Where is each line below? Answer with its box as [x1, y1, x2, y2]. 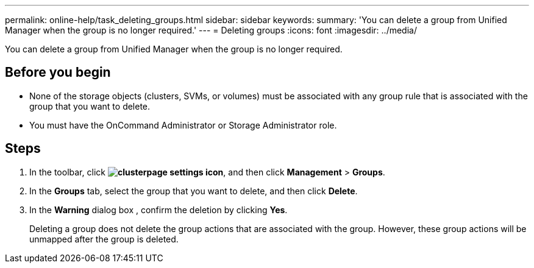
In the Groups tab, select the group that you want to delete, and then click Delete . [29, 185, 358, 196]
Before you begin [5, 65, 111, 80]
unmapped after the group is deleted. [29, 233, 179, 244]
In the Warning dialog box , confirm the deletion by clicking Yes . [29, 204, 288, 215]
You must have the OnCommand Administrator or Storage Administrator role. [29, 119, 337, 130]
